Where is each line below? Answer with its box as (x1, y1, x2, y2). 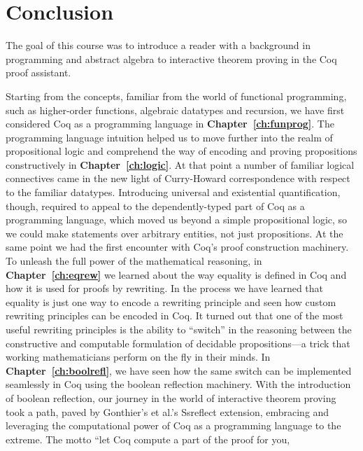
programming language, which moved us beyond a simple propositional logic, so (6, 212, 348, 227)
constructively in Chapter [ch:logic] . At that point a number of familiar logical (6, 157, 355, 172)
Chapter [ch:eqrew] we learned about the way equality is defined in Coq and (6, 267, 347, 282)
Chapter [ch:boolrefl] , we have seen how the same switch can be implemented (6, 363, 352, 377)
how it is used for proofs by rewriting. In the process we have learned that (6, 281, 324, 296)
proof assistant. (6, 65, 71, 80)
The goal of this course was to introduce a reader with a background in (6, 38, 311, 53)
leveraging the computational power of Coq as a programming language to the (6, 418, 341, 433)
